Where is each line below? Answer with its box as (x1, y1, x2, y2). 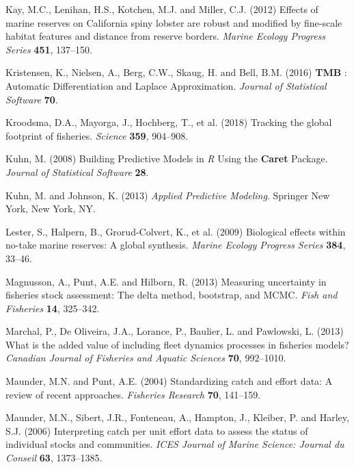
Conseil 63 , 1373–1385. (5, 451, 103, 465)
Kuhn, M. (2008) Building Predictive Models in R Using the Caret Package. (5, 151, 328, 166)
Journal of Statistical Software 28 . (5, 164, 149, 179)
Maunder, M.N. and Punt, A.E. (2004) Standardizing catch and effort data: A (5, 374, 333, 388)
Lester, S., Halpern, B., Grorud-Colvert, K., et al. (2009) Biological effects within (5, 224, 346, 238)
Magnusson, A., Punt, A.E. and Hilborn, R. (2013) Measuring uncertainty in (5, 274, 327, 288)
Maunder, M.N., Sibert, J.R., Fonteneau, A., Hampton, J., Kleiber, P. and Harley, (5, 410, 349, 424)
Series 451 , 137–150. (5, 42, 92, 56)
